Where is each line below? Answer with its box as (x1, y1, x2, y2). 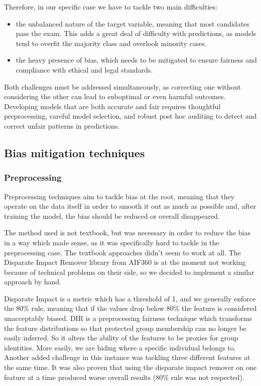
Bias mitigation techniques (4, 145, 145, 160)
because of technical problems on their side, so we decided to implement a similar (4, 266, 254, 277)
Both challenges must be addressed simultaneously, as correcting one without (4, 81, 241, 92)
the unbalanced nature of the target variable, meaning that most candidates (16, 18, 249, 29)
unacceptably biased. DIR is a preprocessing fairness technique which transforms (4, 313, 252, 323)
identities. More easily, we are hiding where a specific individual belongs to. (4, 342, 236, 352)
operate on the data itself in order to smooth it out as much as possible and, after (4, 201, 256, 211)
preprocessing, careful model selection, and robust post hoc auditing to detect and (4, 111, 257, 121)
